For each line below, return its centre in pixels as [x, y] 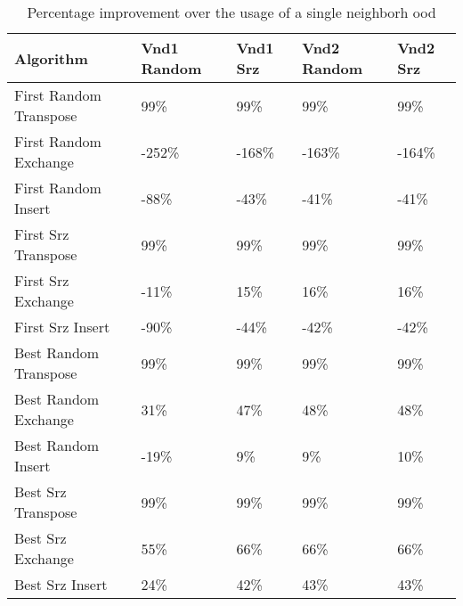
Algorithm [51, 58]
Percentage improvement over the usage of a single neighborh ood [231, 12]
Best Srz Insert [61, 584]
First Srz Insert [62, 327]
